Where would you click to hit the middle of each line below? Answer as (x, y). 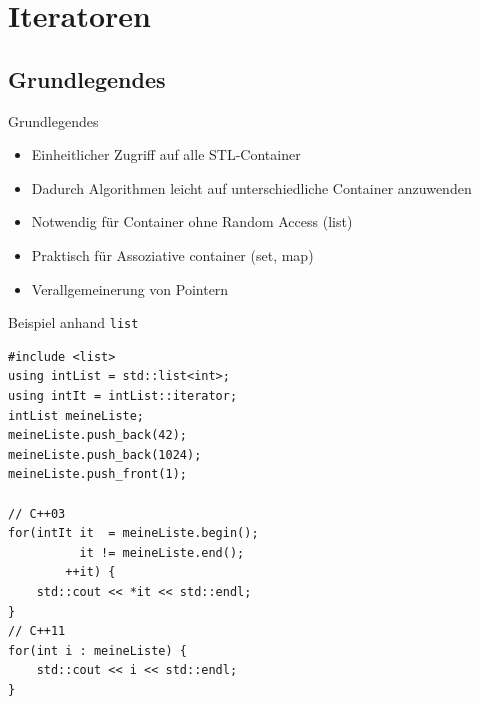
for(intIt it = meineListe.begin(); (133, 533)
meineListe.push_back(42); (97, 435)
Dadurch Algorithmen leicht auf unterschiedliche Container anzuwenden (251, 187)
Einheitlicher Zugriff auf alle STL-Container (166, 154)
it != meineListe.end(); (162, 552)
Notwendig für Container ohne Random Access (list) (192, 221)
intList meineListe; (76, 415)
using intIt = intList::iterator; (123, 395)
